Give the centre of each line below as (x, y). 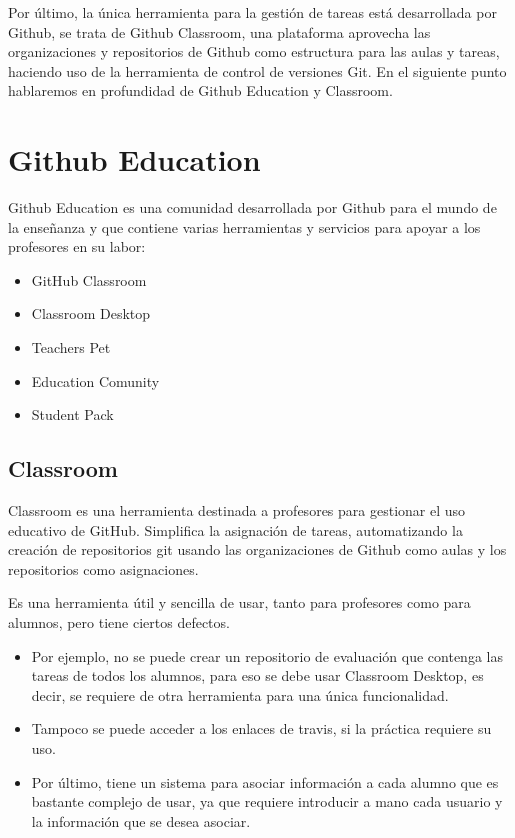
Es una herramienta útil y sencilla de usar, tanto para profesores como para (239, 602)
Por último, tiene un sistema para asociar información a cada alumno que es (265, 781)
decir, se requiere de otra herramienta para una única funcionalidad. (240, 694)
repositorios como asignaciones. (103, 568)
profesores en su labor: (77, 246)
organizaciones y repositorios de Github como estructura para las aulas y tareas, (254, 51)
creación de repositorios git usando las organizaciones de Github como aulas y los (257, 549)
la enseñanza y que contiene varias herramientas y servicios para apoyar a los (244, 226)
